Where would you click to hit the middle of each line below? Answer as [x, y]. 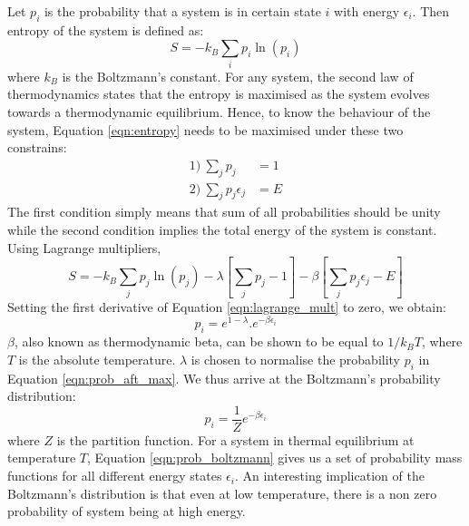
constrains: [37, 147]
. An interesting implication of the [329, 476]
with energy [367, 11]
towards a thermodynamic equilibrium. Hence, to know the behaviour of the [219, 111]
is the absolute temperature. [97, 359]
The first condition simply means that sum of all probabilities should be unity [224, 212]
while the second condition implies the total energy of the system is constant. [222, 229]
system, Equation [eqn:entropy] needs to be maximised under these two [205, 129]
